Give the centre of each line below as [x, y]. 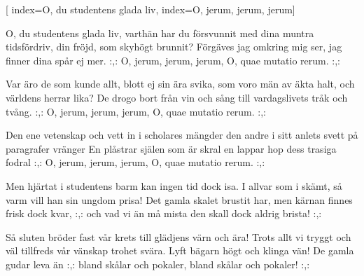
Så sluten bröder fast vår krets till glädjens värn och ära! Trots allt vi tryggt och [178, 236]
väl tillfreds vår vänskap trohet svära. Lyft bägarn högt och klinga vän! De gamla [180, 250]
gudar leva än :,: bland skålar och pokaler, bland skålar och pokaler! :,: [158, 264]
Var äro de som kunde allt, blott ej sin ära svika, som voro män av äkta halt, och [180, 84]
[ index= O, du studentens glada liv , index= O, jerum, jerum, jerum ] [150, 9]
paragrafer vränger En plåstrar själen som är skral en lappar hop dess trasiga [171, 148]
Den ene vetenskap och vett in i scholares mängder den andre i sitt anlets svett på [182, 135]
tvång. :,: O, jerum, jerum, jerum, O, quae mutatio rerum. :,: [136, 111]
